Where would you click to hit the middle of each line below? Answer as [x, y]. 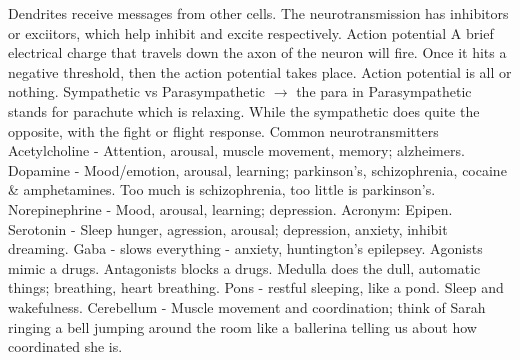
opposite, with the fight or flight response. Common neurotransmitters [223, 130]
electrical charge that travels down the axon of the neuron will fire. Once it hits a [257, 52]
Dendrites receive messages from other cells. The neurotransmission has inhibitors [258, 13]
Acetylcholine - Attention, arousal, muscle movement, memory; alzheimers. [236, 150]
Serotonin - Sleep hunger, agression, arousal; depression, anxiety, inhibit [228, 228]
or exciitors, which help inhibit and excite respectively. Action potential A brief [251, 32]
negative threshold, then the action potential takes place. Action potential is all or [260, 71]
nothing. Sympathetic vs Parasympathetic [137, 91]
